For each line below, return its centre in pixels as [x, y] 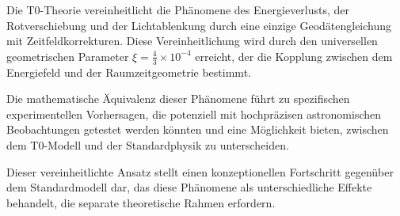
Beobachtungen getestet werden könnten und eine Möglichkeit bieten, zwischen [198, 129]
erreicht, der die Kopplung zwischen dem [294, 56]
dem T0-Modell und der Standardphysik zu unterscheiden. [148, 144]
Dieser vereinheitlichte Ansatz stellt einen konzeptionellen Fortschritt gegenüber [200, 171]
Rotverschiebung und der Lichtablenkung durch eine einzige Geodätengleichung [199, 25]
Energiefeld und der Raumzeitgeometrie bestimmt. [129, 72]
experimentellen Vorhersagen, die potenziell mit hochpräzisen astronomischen [194, 114]
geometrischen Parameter [68, 56]
